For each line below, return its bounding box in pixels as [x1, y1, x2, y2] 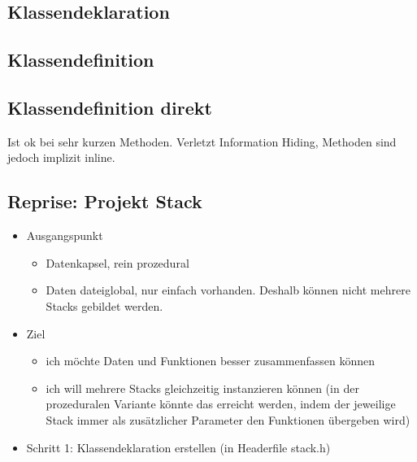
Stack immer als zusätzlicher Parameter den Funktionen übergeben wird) [46, 411, 410, 428]
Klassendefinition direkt [7, 94, 212, 120]
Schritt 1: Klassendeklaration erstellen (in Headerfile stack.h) [26, 438, 331, 455]
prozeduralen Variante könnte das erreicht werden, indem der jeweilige [46, 395, 396, 412]
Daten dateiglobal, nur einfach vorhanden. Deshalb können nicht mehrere [46, 281, 410, 299]
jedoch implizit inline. [7, 149, 115, 166]
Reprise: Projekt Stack [7, 189, 202, 214]
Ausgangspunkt [26, 227, 103, 244]
